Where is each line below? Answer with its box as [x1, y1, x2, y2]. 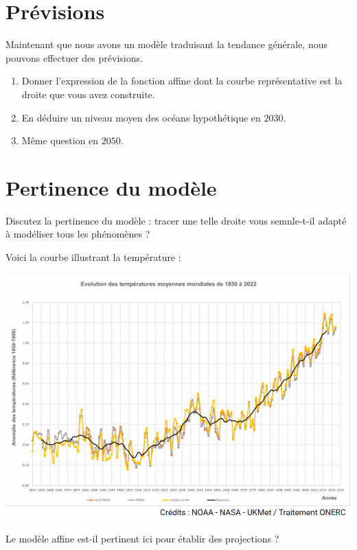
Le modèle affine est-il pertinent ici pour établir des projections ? [5, 531, 279, 546]
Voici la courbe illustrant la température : [5, 250, 181, 264]
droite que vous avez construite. [21, 87, 155, 101]
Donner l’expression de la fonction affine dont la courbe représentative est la [21, 73, 343, 88]
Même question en [21, 133, 99, 148]
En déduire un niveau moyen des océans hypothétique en [21, 110, 261, 124]
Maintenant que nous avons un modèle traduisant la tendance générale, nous [5, 37, 328, 51]
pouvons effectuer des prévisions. [5, 50, 143, 65]
